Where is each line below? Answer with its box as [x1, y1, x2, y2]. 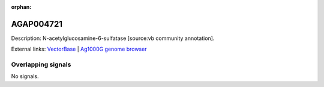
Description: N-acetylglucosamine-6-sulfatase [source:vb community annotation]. [11, 35, 215, 42]
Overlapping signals [11, 60, 71, 69]
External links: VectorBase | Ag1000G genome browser [11, 45, 147, 53]
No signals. [11, 73, 39, 80]
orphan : [11, 4, 32, 10]
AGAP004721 [11, 18, 63, 29]
